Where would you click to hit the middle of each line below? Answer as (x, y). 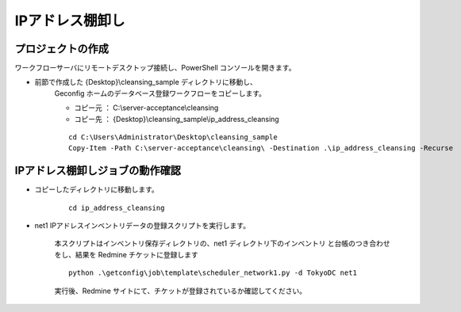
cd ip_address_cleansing (117, 207)
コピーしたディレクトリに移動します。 (96, 189)
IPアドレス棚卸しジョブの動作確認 (98, 171)
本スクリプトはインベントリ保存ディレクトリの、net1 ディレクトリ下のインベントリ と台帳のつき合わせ (222, 244)
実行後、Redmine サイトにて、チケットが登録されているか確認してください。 (181, 291)
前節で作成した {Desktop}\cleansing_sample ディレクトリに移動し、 (146, 82)
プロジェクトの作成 (61, 49)
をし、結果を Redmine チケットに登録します (126, 254)
